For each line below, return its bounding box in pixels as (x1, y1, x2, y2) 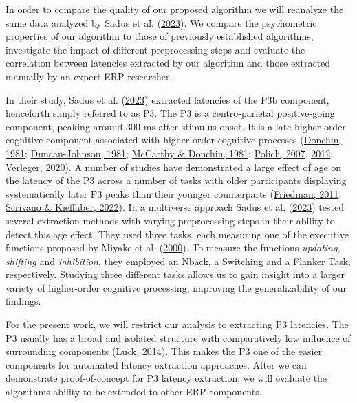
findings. (6, 294, 41, 308)
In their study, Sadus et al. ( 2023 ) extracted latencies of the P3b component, (6, 92, 329, 106)
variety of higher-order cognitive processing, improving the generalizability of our (6, 280, 347, 295)
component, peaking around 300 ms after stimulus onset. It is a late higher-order (6, 119, 346, 133)
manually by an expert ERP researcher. (6, 69, 173, 83)
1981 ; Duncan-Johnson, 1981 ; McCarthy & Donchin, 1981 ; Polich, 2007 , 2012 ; (6, 146, 334, 160)
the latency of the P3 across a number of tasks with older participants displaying (6, 173, 347, 187)
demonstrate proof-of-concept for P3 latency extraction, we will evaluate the (6, 371, 327, 385)
